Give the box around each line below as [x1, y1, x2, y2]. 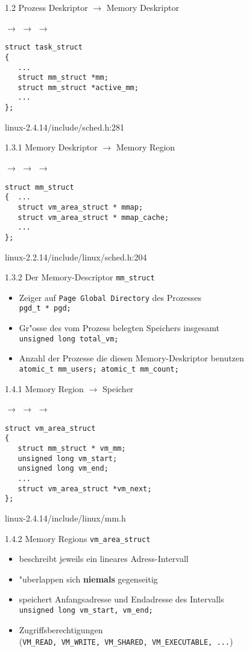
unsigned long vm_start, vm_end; [19, 606, 153, 615]
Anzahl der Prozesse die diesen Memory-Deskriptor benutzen [19, 352, 244, 364]
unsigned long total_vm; [19, 334, 119, 343]
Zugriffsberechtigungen [19, 623, 103, 636]
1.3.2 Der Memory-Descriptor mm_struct [5, 271, 155, 283]
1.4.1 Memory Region [5, 382, 84, 395]
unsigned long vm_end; [17, 464, 109, 473]
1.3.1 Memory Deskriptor [5, 141, 98, 153]
